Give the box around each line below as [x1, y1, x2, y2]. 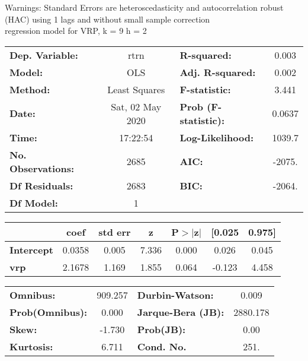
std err [98, 224, 131, 239]
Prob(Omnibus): [9, 305, 88, 319]
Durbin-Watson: [137, 287, 214, 302]
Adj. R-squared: [179, 65, 256, 79]
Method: [9, 82, 50, 96]
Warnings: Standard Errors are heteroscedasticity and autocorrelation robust [5, 1, 284, 13]
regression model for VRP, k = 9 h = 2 [5, 24, 147, 37]
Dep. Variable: [9, 47, 78, 62]
